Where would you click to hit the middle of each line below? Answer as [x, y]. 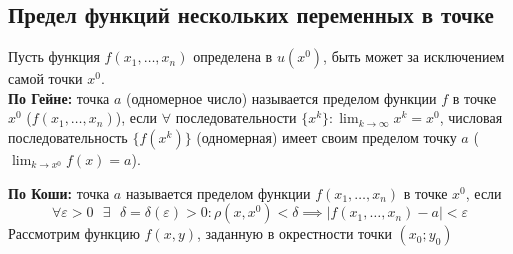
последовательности [236, 117]
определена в [233, 56]
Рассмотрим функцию [74, 233]
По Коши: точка [59, 192]
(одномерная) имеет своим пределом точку [326, 136]
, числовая [471, 117]
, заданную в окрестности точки [294, 233]
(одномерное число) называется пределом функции [281, 97]
